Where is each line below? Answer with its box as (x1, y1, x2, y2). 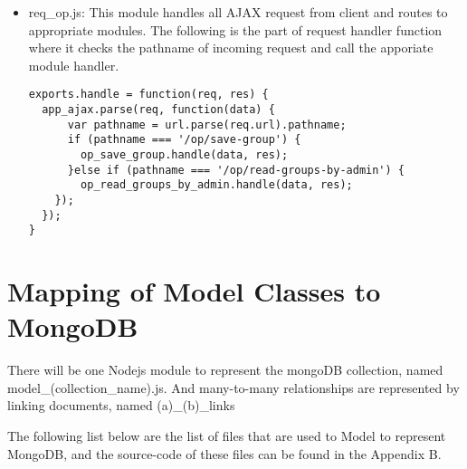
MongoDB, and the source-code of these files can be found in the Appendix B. (7, 444, 442, 463)
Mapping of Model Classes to (7, 273, 381, 310)
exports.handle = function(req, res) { (28, 88, 269, 101)
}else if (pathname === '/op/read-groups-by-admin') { (67, 163, 405, 177)
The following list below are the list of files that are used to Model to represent (7, 426, 446, 445)
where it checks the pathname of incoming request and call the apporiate (28, 38, 434, 57)
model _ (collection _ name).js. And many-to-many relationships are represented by (7, 378, 460, 397)
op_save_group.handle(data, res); (81, 148, 289, 161)
